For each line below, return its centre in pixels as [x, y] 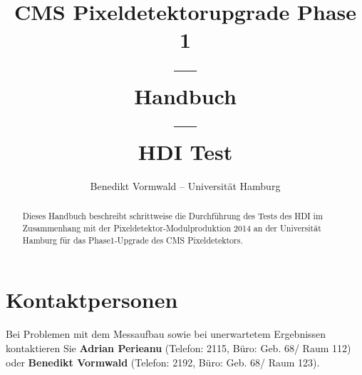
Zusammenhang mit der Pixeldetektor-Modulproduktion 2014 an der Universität [172, 228]
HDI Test [185, 152]
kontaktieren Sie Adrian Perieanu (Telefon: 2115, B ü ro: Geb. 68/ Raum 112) [179, 347]
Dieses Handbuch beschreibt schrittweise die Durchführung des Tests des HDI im [172, 216]
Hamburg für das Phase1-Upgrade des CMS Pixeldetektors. [133, 240]
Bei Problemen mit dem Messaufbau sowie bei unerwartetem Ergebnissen [166, 334]
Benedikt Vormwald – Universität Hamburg [185, 186]
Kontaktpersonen [92, 300]
